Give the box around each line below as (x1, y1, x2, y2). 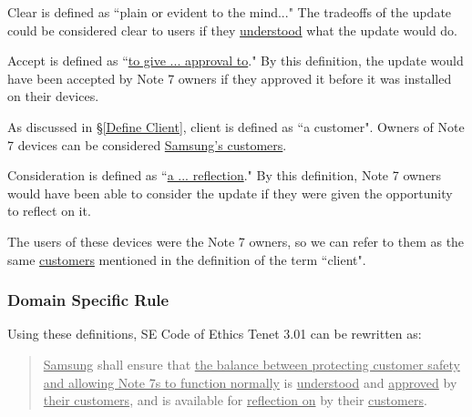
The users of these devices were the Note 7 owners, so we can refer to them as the (7, 231, 465, 250)
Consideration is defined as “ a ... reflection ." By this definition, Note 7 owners (7, 166, 442, 185)
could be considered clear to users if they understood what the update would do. (7, 20, 458, 39)
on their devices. (7, 86, 99, 106)
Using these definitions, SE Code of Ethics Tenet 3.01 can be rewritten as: (7, 324, 422, 343)
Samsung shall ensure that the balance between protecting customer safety (43, 354, 460, 373)
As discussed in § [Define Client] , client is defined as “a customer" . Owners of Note (7, 117, 465, 136)
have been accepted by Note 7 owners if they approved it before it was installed (7, 68, 452, 87)
